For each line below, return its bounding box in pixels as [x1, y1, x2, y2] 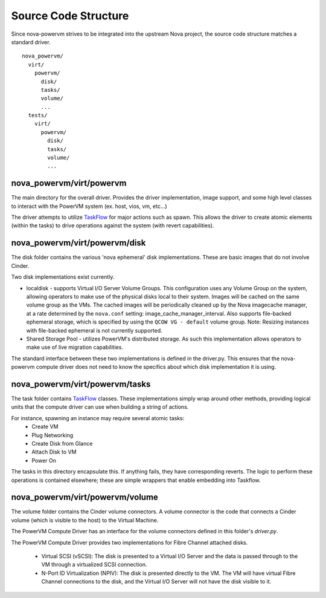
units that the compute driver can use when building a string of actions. [11, 403, 189, 411]
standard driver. [11, 38, 51, 45]
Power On [31, 457, 57, 464]
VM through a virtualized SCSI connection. [41, 561, 147, 568]
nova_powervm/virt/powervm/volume [11, 492, 158, 502]
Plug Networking [31, 431, 74, 438]
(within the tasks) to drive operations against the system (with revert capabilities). [11, 222, 214, 229]
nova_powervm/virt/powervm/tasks [11, 379, 151, 389]
